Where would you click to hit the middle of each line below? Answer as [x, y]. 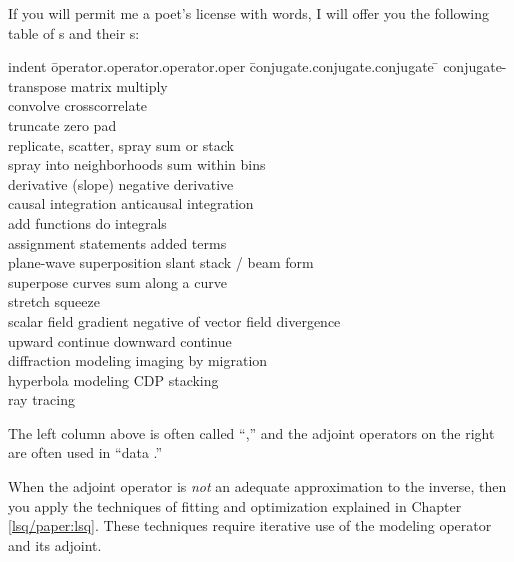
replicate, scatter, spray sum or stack [121, 144]
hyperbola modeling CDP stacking [113, 379]
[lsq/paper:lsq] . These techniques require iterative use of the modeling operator [250, 525]
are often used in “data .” [85, 452]
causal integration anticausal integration [131, 203]
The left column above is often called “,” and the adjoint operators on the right [251, 432]
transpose [37, 85]
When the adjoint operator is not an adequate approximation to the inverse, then [257, 486]
